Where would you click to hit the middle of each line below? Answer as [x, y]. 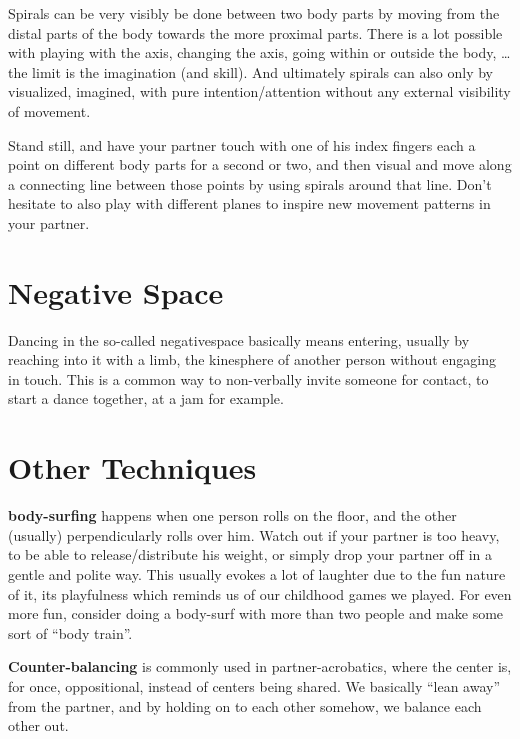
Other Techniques [132, 467]
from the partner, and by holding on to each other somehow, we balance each [245, 705]
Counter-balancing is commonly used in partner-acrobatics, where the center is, [260, 666]
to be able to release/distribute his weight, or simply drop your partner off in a [250, 554]
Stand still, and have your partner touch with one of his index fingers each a [242, 144]
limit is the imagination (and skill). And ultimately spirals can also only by [263, 71]
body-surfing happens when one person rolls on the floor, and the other [232, 515]
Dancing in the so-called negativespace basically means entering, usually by [239, 339]
